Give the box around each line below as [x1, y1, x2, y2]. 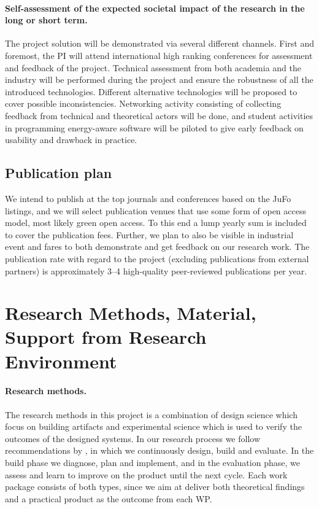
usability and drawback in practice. [5, 133, 137, 146]
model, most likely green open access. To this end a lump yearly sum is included [5, 216, 307, 229]
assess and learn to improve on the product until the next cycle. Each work [5, 468, 288, 481]
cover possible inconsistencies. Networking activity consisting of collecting [5, 97, 282, 110]
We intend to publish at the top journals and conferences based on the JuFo [5, 192, 291, 204]
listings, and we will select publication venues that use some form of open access [5, 204, 306, 217]
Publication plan [5, 163, 112, 182]
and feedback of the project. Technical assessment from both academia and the [5, 61, 301, 74]
